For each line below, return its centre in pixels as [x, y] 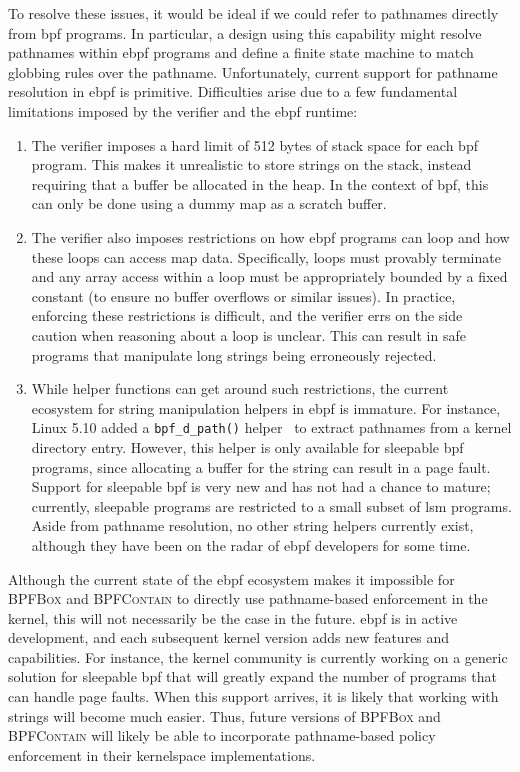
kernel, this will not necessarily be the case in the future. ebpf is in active [233, 617]
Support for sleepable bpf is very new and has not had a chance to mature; [261, 486]
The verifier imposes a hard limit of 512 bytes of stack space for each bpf [254, 144]
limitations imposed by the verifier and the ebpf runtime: [183, 110]
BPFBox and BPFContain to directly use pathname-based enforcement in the [248, 598]
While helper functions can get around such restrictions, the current [240, 388]
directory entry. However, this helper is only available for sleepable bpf [247, 446]
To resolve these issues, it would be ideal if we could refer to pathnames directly [253, 13]
